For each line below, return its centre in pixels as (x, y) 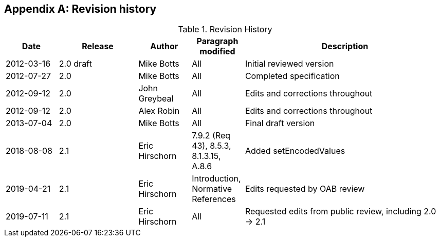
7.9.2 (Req (211, 136)
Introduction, (216, 179)
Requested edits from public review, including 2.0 (341, 212)
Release (98, 46)
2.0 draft (75, 64)
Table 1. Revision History (225, 29)
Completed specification (292, 76)
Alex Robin (159, 111)
